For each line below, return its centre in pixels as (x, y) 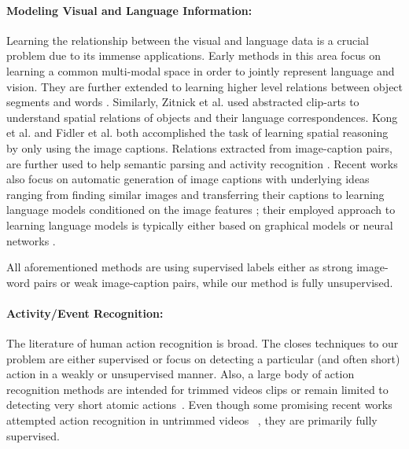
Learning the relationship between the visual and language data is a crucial (188, 40)
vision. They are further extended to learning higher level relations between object (205, 86)
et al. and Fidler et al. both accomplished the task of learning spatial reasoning (197, 132)
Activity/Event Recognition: (85, 313)
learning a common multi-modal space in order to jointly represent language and (201, 70)
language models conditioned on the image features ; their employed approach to (201, 210)
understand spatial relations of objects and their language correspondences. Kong (202, 117)
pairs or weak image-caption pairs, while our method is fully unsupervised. (213, 282)
